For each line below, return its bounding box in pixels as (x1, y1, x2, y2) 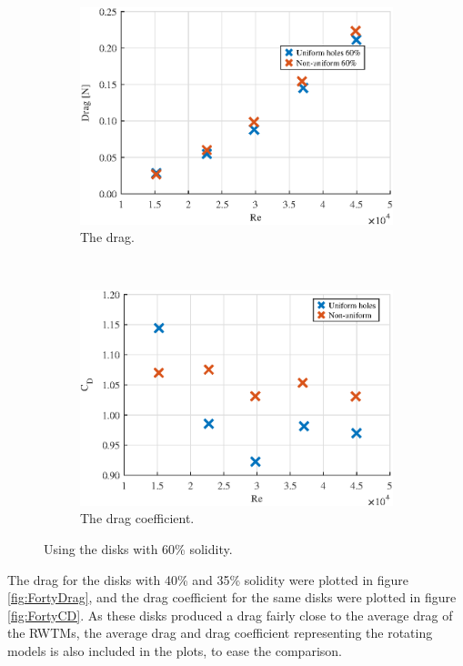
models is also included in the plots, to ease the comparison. (7, 641, 342, 661)
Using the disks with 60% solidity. (44, 540, 233, 559)
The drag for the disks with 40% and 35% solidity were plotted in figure (7, 570, 408, 589)
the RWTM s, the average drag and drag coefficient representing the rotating (7, 623, 433, 642)
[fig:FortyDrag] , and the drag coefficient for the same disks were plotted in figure (7, 588, 457, 607)
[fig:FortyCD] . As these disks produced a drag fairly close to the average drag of (7, 605, 453, 624)
